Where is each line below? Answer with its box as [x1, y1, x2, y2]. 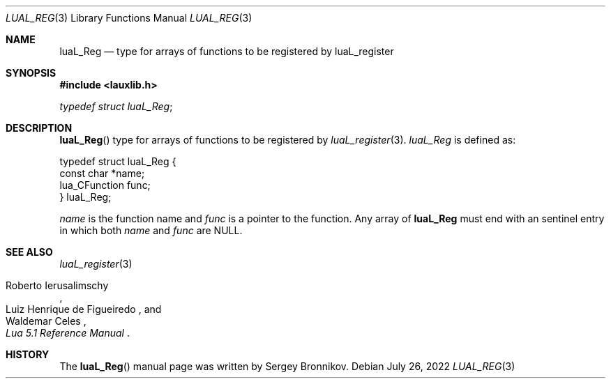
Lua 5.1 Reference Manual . [6, 327, 130, 339]
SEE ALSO [6, 246, 53, 258]
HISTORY [6, 348, 50, 360]
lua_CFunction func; [59, 179, 151, 191]
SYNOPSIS [6, 67, 56, 79]
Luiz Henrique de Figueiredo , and [6, 303, 162, 315]
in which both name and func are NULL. [59, 224, 243, 236]
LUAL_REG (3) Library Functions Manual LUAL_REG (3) [6, 12, 252, 24]
